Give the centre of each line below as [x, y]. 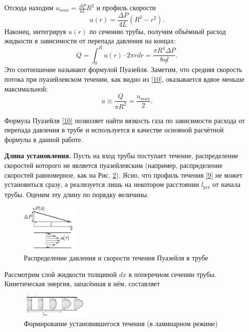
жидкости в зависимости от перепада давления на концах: [90, 41]
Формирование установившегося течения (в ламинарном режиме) [121, 323]
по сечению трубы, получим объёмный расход [158, 31]
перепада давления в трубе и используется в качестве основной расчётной [114, 130]
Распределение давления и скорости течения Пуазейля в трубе [116, 257]
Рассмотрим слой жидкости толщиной [61, 274]
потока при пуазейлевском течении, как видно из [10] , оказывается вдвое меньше [124, 79]
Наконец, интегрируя [35, 31]
